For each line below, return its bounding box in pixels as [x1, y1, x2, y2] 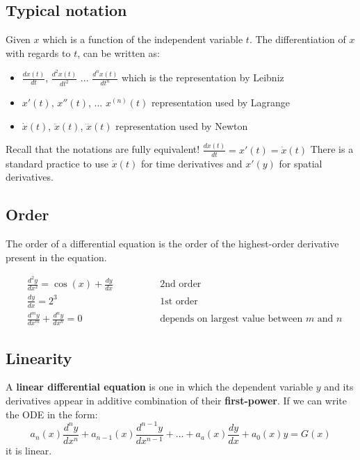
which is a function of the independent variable [42, 32, 243, 47]
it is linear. [6, 443, 52, 457]
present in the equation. [6, 249, 107, 264]
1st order [160, 296, 198, 306]
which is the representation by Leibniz [121, 70, 284, 85]
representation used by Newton [115, 118, 248, 133]
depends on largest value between [160, 314, 303, 325]
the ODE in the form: [6, 406, 98, 421]
